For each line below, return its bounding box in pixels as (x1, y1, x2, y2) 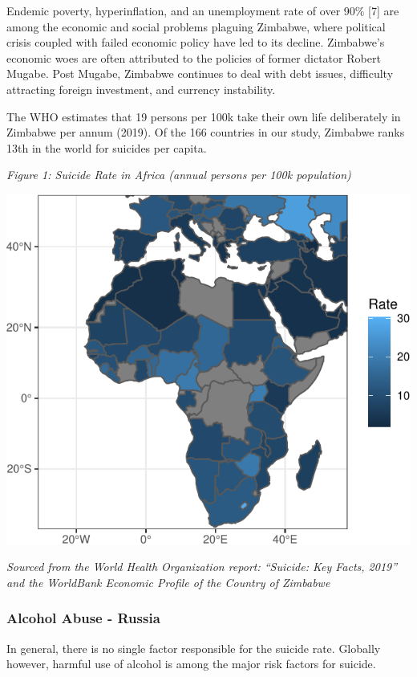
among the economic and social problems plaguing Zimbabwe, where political (6, 18, 386, 35)
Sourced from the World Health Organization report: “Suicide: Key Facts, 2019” (6, 558, 398, 575)
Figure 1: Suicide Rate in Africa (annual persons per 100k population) (6, 166, 351, 183)
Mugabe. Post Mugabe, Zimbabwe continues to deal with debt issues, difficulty (6, 65, 394, 82)
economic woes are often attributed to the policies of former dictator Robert (6, 49, 381, 66)
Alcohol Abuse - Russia (6, 608, 160, 628)
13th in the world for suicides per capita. (6, 139, 207, 156)
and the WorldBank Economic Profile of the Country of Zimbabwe (6, 573, 330, 590)
